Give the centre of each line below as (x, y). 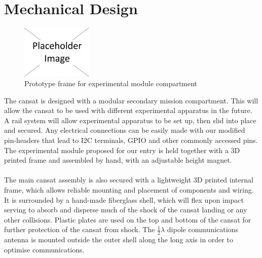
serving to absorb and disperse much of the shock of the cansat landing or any (126, 210)
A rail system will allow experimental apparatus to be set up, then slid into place (130, 120)
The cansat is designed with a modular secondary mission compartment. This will (131, 100)
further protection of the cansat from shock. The (80, 229)
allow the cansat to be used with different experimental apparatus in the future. (128, 110)
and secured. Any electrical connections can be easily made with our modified (125, 130)
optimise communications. (44, 249)
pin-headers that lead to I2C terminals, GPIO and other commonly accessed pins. (131, 140)
